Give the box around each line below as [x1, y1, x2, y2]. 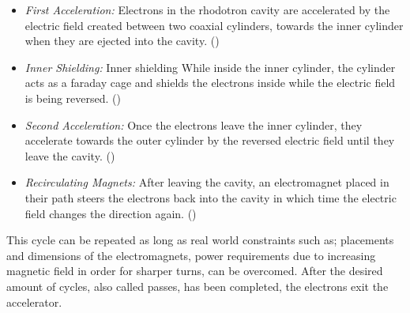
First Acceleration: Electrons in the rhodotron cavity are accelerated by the [24, 2, 390, 17]
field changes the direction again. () [24, 205, 197, 221]
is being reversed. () [24, 89, 121, 106]
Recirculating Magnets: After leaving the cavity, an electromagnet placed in [24, 174, 389, 190]
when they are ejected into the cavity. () [24, 32, 220, 49]
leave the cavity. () [24, 147, 115, 164]
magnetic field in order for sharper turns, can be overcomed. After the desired [6, 262, 383, 279]
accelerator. [6, 293, 62, 310]
